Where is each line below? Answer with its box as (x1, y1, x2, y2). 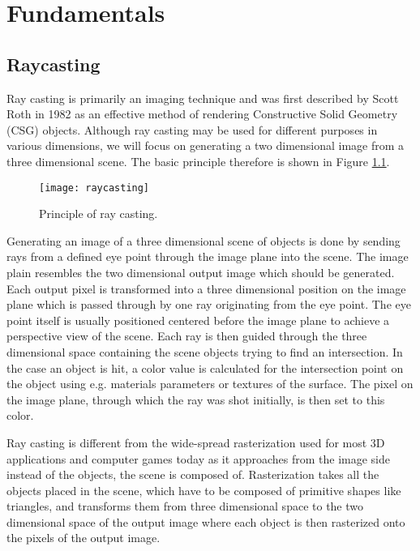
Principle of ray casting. (39, 205, 158, 222)
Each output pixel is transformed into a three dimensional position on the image (6, 280, 406, 297)
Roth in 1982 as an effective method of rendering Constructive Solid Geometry (6, 105, 398, 122)
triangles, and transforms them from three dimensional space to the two (6, 498, 364, 515)
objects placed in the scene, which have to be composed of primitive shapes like (6, 481, 401, 498)
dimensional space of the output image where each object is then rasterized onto (6, 513, 405, 530)
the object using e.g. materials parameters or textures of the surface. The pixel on (6, 375, 414, 392)
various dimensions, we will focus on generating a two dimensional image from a (6, 137, 405, 154)
